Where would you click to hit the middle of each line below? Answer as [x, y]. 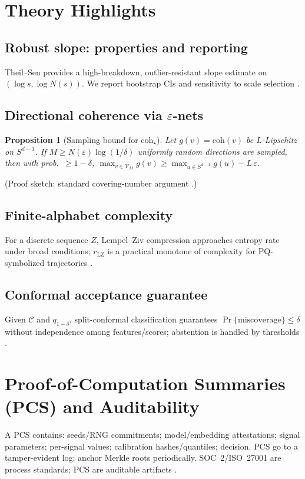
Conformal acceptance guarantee [106, 294]
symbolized [25, 262]
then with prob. [32, 163]
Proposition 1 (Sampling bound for [72, 139]
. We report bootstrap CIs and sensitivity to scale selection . [190, 83]
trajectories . [70, 262]
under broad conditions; [48, 251]
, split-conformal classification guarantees [143, 319]
